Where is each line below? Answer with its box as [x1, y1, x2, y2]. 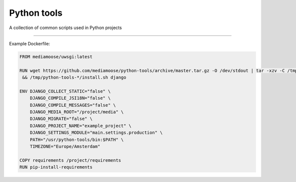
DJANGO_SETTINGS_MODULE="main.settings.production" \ [30, 130, 163, 136]
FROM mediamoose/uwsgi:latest [19, 54, 93, 59]
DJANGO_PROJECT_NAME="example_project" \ [30, 123, 132, 128]
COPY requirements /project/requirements [19, 157, 121, 163]
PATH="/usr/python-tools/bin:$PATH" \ [30, 137, 124, 143]
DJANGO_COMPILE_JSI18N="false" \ [30, 95, 111, 101]
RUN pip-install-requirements [19, 164, 93, 170]
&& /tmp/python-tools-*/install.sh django [22, 74, 127, 80]
